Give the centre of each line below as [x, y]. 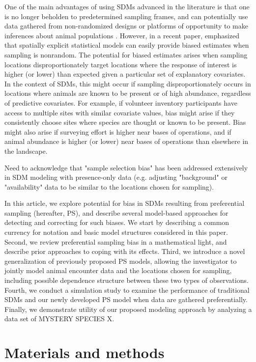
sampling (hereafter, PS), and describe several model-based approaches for [116, 212]
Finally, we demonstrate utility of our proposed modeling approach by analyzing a [128, 309]
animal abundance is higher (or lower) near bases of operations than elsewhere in [127, 141]
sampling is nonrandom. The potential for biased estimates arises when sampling [126, 54]
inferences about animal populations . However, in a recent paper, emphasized [122, 35]
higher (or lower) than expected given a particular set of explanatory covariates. [125, 74]
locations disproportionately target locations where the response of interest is [121, 64]
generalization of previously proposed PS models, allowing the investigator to [121, 261]
